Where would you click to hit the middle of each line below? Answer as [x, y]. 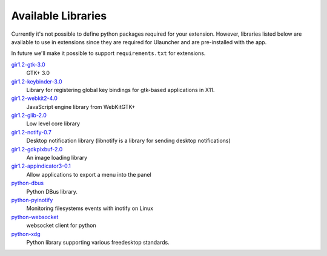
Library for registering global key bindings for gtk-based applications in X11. [121, 90]
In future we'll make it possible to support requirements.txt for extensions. [108, 53]
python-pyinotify [32, 200]
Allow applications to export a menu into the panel [89, 174]
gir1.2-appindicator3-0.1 [41, 166]
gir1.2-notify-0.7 [31, 132]
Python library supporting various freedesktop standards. [98, 242]
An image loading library [57, 158]
